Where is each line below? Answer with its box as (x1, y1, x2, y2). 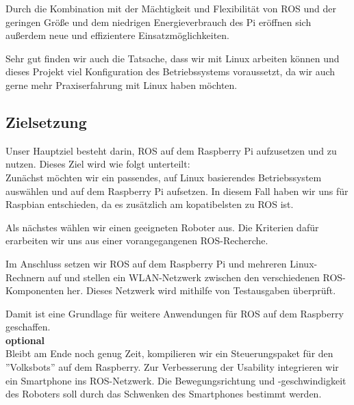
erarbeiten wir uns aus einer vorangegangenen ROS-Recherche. (5, 233, 268, 248)
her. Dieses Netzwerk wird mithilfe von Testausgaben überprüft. (66, 283, 336, 298)
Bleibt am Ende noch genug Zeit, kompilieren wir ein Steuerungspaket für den (5, 346, 333, 361)
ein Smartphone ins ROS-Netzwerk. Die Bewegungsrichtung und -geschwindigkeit (5, 373, 346, 387)
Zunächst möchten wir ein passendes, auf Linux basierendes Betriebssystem (5, 170, 322, 184)
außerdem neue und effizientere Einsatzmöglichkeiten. (5, 28, 229, 42)
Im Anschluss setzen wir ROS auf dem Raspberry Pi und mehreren (5, 256, 287, 270)
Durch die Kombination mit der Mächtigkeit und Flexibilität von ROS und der (5, 1, 336, 15)
